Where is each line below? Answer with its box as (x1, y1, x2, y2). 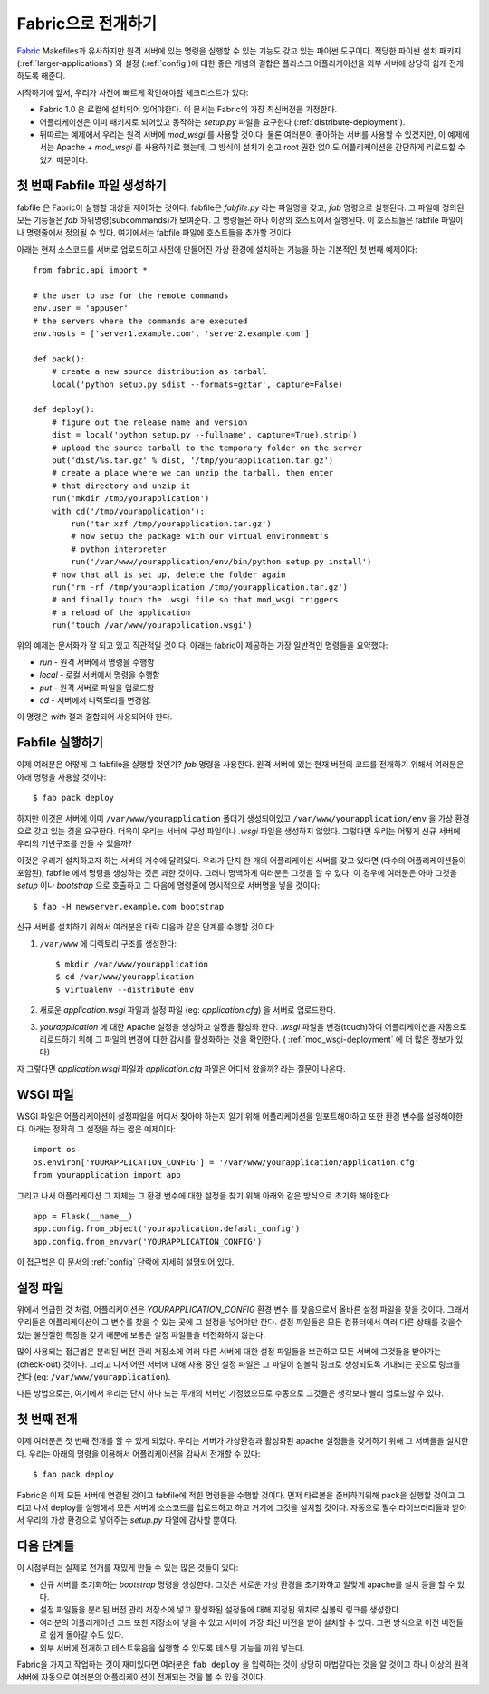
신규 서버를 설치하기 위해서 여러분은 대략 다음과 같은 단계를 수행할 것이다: (16, 921, 275, 932)
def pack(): (33, 353, 86, 364)
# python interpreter (71, 544, 168, 554)
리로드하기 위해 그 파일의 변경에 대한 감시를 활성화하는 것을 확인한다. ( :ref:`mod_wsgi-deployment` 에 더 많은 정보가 (39, 1034, 455, 1044)
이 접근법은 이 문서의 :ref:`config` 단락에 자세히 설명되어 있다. (16, 1256, 235, 1267)
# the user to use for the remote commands (33, 290, 229, 301)
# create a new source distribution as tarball (51, 367, 267, 377)
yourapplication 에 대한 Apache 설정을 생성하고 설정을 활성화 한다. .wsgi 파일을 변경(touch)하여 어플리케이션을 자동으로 (39, 1021, 468, 1032)
